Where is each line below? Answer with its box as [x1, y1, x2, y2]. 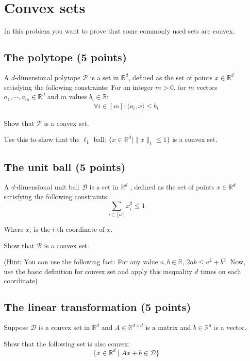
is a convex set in [38, 322, 90, 332]
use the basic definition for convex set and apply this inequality [4, 266, 193, 276]
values [69, 91, 87, 102]
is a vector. [214, 322, 247, 332]
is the [33, 223, 50, 234]
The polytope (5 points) [4, 50, 127, 65]
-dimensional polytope [15, 72, 81, 82]
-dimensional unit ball [15, 182, 80, 192]
